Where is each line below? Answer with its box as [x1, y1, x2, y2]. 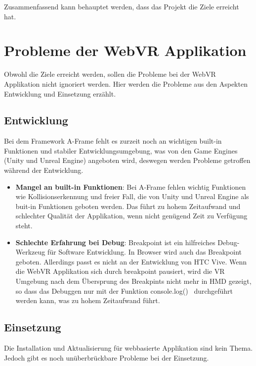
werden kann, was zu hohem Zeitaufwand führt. [15, 295, 160, 306]
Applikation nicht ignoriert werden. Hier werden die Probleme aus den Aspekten [4, 78, 248, 89]
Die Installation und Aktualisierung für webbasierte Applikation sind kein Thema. [4, 343, 253, 353]
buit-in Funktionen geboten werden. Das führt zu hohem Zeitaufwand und [15, 201, 241, 211]
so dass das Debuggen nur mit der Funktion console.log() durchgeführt [15, 285, 233, 296]
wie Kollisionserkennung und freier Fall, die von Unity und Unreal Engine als [15, 191, 249, 202]
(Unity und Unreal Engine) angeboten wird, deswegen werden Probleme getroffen [4, 155, 251, 165]
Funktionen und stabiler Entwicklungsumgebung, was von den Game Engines [4, 145, 238, 156]
